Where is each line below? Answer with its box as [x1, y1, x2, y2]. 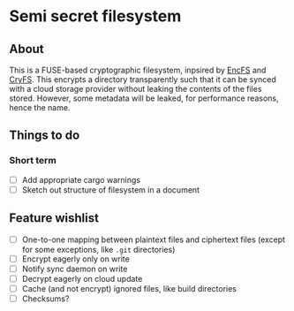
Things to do [9, 128, 80, 143]
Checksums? [21, 293, 70, 304]
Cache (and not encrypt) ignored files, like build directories [21, 283, 237, 293]
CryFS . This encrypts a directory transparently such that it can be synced [9, 74, 276, 85]
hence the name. [9, 102, 71, 112]
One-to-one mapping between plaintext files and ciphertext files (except [21, 234, 285, 245]
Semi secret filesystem [9, 6, 182, 27]
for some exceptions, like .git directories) [21, 244, 176, 254]
